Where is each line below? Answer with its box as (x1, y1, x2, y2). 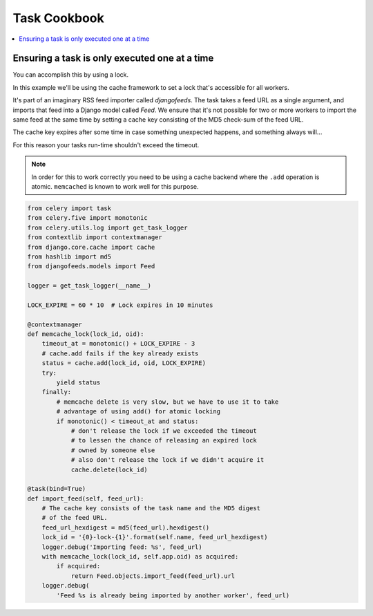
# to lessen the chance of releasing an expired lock (70, 436, 257, 445)
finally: (41, 388, 72, 396)
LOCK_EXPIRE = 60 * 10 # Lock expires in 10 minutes (27, 301, 213, 309)
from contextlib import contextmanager (27, 234, 162, 241)
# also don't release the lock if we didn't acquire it (70, 456, 265, 464)
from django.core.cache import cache (27, 243, 155, 251)
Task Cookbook (12, 10, 104, 26)
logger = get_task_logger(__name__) (27, 282, 152, 290)
